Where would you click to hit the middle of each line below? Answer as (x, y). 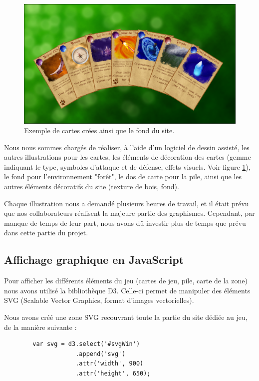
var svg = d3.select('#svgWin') (86, 344)
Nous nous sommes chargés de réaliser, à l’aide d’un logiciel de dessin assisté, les (127, 147)
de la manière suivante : (40, 327)
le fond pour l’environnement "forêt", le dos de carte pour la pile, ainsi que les (123, 176)
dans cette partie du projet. (46, 233)
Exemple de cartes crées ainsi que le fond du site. (99, 130)
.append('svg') (101, 354)
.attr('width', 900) (110, 364)
